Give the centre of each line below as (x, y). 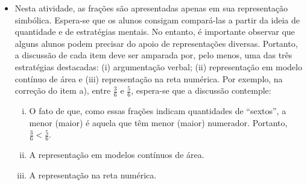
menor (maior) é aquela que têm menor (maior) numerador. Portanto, (158, 122)
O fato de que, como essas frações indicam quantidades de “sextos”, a (158, 110)
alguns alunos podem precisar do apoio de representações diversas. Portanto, (156, 43)
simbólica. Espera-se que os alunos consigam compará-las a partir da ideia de (157, 20)
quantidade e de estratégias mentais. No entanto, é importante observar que (155, 32)
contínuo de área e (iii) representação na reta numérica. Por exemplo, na (149, 78)
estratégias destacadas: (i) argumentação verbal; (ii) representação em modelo (158, 66)
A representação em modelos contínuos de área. (117, 154)
